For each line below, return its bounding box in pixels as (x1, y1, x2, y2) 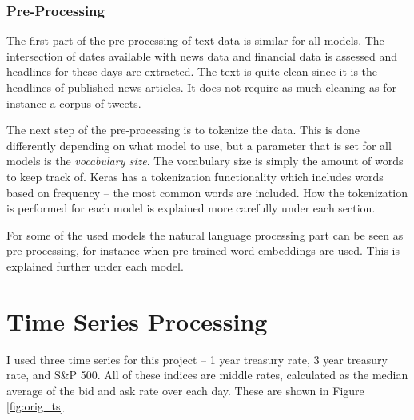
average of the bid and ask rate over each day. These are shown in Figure (6, 382, 364, 398)
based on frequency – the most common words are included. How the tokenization (6, 184, 408, 200)
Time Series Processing (6, 304, 268, 337)
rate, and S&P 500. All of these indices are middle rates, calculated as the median (6, 367, 408, 383)
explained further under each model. (6, 257, 184, 274)
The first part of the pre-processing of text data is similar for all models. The (6, 32, 384, 49)
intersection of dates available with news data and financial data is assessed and (6, 47, 398, 64)
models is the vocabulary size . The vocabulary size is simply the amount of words (6, 153, 404, 169)
